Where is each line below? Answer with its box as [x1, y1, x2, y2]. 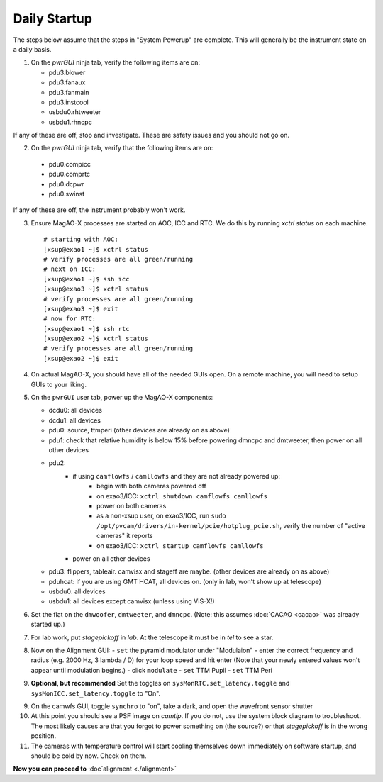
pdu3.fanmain [48, 88, 89, 96]
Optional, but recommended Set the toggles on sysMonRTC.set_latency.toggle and [30, 679, 290, 688]
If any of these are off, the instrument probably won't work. [13, 206, 186, 214]
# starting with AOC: [43, 235, 118, 244]
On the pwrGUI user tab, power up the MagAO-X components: [30, 393, 213, 402]
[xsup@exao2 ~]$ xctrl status [43, 335, 149, 343]
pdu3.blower [48, 68, 86, 77]
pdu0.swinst [48, 190, 85, 199]
